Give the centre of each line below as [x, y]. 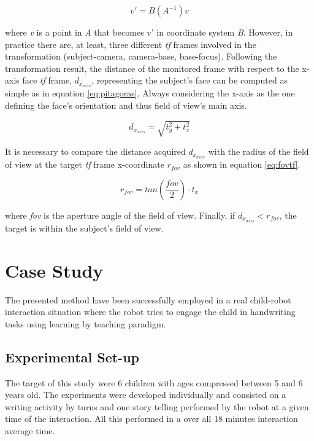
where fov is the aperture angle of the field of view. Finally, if [120, 215]
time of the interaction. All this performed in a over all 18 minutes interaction [151, 419]
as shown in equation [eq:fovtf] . [242, 164]
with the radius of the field [258, 151]
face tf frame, [47, 80]
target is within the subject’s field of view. [84, 228]
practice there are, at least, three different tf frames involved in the [131, 44]
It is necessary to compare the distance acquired [95, 151]
